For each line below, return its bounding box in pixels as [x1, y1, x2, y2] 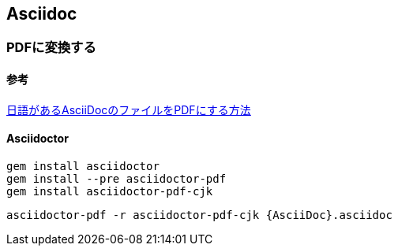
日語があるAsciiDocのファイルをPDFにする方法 [6, 102, 251, 117]
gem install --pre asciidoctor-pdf [6, 172, 227, 185]
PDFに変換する [6, 39, 96, 56]
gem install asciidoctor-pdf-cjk [6, 184, 213, 198]
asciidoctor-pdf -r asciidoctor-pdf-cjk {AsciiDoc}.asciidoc [6, 208, 392, 221]
